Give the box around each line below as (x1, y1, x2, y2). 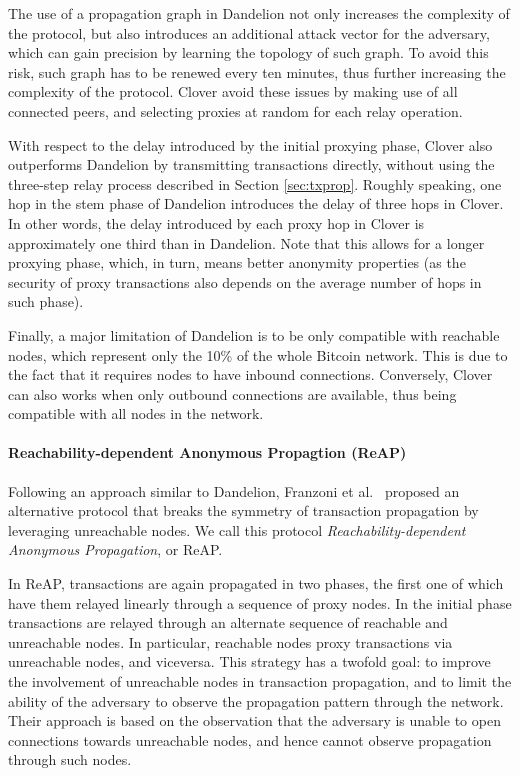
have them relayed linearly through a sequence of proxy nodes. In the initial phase (8, 592, 512, 613)
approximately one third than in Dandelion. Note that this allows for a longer (8, 232, 485, 253)
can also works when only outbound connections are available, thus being (8, 383, 457, 404)
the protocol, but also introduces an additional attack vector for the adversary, (8, 22, 490, 43)
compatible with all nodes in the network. (8, 403, 264, 424)
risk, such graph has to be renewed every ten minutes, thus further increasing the (8, 61, 506, 82)
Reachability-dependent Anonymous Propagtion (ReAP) (8, 442, 407, 463)
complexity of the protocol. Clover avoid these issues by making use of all (8, 81, 458, 102)
